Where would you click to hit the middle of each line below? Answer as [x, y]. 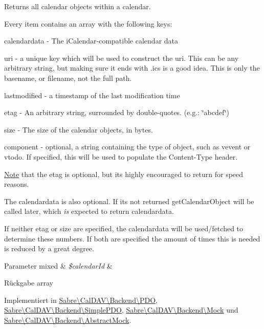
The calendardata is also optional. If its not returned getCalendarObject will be [129, 201]
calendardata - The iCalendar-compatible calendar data [91, 41]
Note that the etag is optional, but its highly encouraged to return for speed [124, 174]
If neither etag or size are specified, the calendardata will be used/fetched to [124, 228]
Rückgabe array [29, 283]
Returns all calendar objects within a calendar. [78, 6]
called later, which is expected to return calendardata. [89, 211]
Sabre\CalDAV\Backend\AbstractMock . [68, 320]
